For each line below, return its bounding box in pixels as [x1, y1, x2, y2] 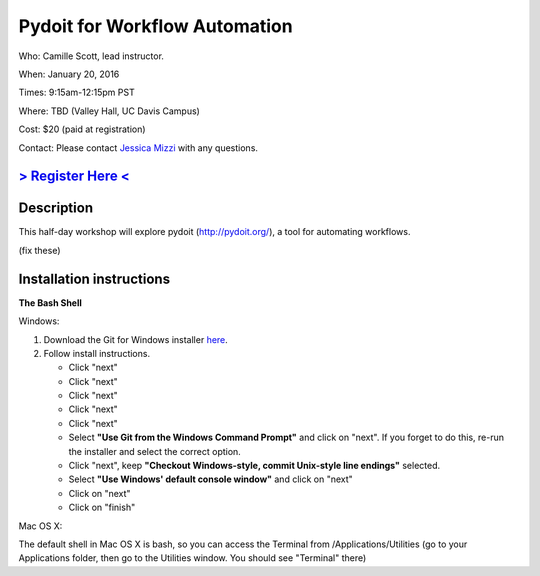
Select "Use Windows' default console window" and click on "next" [68, 473, 354, 485]
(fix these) [18, 244, 61, 256]
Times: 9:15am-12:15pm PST [18, 86, 135, 99]
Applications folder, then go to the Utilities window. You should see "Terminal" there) [18, 552, 367, 564]
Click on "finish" [68, 501, 136, 514]
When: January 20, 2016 [18, 68, 120, 80]
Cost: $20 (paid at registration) [18, 123, 146, 135]
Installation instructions [18, 270, 170, 287]
